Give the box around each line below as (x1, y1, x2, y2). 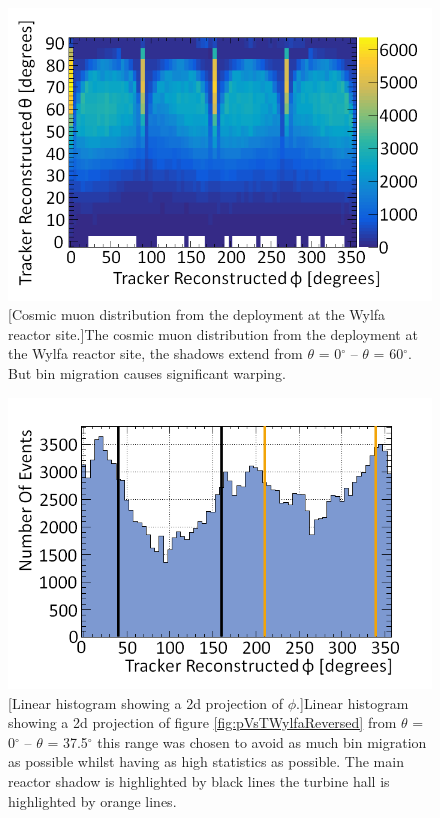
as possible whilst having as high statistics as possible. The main (8, 751, 404, 772)
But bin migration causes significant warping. (8, 363, 286, 384)
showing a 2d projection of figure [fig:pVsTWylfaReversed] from (8, 712, 397, 733)
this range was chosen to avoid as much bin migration (97, 731, 427, 752)
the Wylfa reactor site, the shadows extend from (8, 343, 303, 364)
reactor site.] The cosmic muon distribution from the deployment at (8, 323, 418, 344)
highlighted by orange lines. (8, 790, 177, 811)
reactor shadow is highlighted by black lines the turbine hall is (8, 771, 390, 792)
